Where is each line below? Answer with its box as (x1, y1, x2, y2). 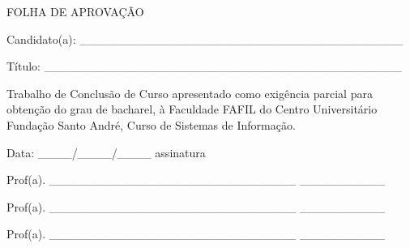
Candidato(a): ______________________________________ (6, 30, 404, 47)
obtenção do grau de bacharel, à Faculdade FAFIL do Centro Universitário (6, 100, 378, 118)
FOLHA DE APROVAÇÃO (6, 3, 144, 19)
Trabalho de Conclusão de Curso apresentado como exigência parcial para (6, 84, 373, 101)
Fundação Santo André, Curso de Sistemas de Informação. (6, 116, 296, 133)
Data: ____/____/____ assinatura (6, 143, 206, 160)
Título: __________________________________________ (6, 58, 402, 75)
